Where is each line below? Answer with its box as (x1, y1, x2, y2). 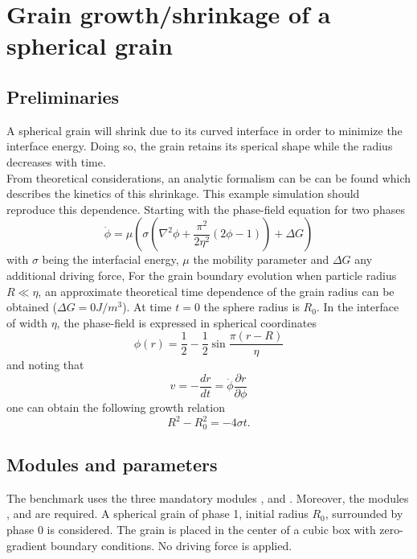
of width (6, 314, 47, 331)
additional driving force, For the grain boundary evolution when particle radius (6, 266, 397, 283)
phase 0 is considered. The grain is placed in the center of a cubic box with (6, 520, 376, 537)
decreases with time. (6, 153, 106, 170)
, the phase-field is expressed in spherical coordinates (56, 314, 317, 331)
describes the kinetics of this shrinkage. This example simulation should (6, 185, 360, 202)
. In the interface (316, 298, 399, 315)
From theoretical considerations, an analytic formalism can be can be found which (6, 169, 411, 186)
